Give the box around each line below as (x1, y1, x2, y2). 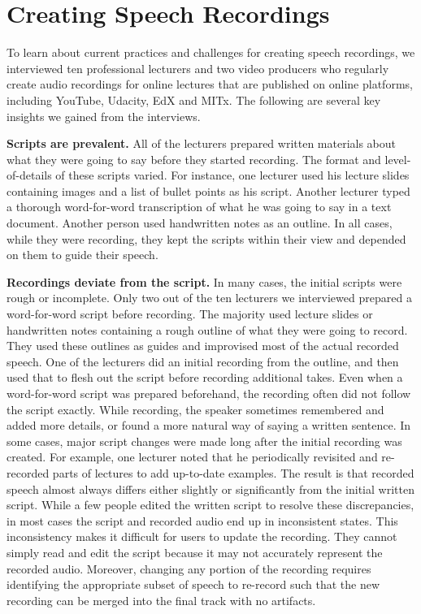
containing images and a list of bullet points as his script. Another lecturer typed (7, 182, 410, 199)
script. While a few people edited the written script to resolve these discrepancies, (7, 496, 414, 513)
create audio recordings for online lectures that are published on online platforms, (7, 76, 413, 93)
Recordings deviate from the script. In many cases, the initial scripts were (7, 273, 402, 290)
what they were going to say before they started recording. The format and (7, 150, 381, 167)
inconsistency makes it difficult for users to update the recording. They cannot (7, 528, 397, 545)
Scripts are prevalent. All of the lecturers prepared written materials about (7, 135, 397, 152)
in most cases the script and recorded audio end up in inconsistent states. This (7, 512, 398, 529)
